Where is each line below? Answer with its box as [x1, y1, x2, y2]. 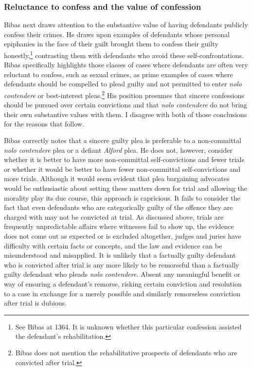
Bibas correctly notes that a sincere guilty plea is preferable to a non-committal [4, 135, 241, 145]
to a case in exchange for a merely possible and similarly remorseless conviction [4, 288, 241, 298]
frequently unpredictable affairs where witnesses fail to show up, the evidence [4, 221, 234, 231]
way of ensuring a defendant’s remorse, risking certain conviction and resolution [4, 278, 242, 288]
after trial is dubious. [4, 298, 67, 308]
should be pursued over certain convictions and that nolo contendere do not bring [4, 100, 247, 110]
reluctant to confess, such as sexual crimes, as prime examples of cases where [4, 69, 233, 79]
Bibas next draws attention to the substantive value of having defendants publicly [4, 20, 248, 30]
